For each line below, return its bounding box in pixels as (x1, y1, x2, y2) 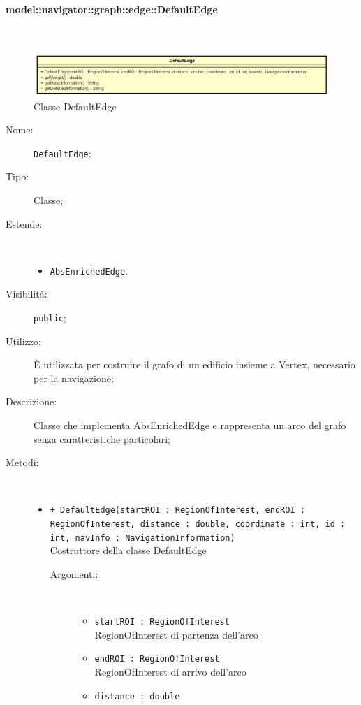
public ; (34, 310, 66, 324)
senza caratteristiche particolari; (34, 431, 170, 446)
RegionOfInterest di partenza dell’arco (94, 627, 258, 641)
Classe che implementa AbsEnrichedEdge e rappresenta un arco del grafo (34, 418, 346, 432)
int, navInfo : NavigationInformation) (50, 532, 235, 543)
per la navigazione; (34, 370, 114, 385)
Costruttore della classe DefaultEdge (50, 543, 207, 558)
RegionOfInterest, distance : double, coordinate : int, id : (50, 519, 346, 530)
